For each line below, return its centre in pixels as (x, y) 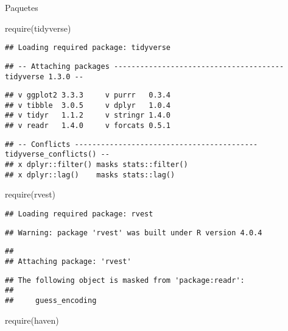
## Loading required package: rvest (79, 214)
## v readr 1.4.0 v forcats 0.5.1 (88, 126)
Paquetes (22, 7)
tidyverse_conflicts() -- (57, 155)
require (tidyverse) (38, 28)
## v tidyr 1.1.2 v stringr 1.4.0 (88, 116)
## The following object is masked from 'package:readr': (125, 280)
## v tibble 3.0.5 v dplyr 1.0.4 (88, 105)
